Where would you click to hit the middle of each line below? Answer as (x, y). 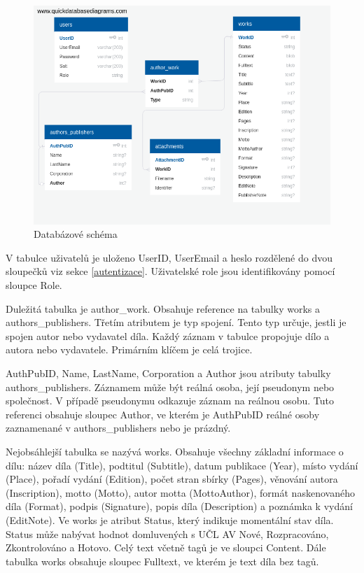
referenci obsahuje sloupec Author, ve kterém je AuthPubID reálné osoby (163, 414)
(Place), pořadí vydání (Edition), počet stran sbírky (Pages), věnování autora (172, 479)
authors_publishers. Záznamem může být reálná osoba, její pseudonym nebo (170, 387)
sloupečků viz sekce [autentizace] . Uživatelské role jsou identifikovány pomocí (170, 271)
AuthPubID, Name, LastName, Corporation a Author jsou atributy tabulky (168, 373)
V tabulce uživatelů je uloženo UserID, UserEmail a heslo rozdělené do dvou (169, 257)
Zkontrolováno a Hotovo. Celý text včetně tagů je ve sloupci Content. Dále (166, 547)
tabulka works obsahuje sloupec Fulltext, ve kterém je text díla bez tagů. (162, 561)
